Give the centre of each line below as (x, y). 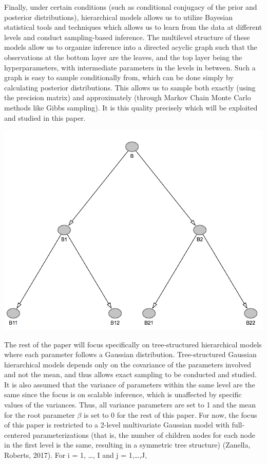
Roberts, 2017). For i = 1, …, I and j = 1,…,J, (76, 455)
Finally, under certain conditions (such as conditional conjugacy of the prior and (131, 7)
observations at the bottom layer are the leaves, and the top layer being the (123, 57)
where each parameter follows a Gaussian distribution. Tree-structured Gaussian (130, 354)
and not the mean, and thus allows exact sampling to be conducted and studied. (130, 374)
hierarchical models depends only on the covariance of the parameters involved (128, 364)
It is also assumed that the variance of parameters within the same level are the (130, 384)
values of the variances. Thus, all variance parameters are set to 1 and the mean (130, 405)
